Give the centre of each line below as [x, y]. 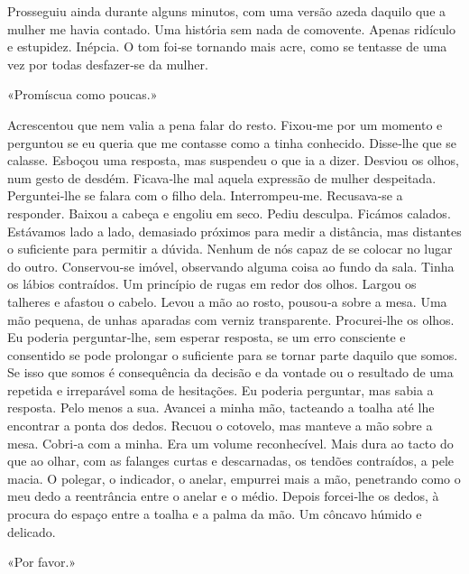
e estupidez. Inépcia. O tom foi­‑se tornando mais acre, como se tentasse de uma [227, 46]
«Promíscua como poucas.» [83, 94]
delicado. [32, 531]
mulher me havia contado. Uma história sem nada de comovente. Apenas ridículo [231, 28]
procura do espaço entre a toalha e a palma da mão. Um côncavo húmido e [215, 514]
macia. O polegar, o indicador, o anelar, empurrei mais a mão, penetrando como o [234, 478]
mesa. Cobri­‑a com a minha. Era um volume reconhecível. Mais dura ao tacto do [230, 443]
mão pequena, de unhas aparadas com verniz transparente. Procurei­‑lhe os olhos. [231, 319]
